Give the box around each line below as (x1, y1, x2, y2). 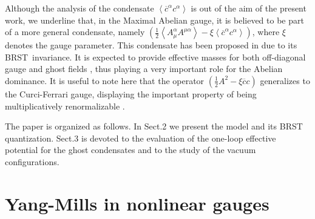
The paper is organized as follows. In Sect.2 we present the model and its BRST (5, 120, 303, 132)
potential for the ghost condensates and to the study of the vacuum (5, 143, 256, 156)
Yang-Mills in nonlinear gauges (5, 191, 269, 215)
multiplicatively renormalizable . (5, 99, 125, 112)
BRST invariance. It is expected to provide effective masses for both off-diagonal (5, 50, 306, 63)
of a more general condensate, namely (5, 25, 145, 38)
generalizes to (260, 74, 310, 87)
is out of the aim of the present (191, 2, 307, 14)
